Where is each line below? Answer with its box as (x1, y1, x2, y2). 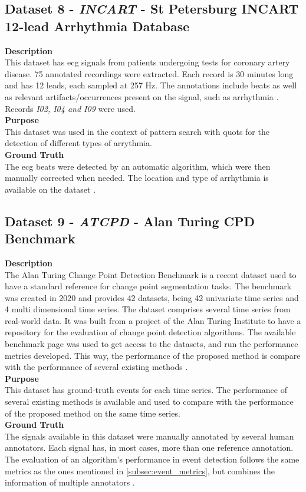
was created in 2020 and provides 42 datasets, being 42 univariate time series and (5, 291, 299, 303)
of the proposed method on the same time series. (5, 407, 180, 419)
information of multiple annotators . (5, 476, 135, 488)
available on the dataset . (5, 183, 96, 195)
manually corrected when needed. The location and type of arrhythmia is (5, 171, 269, 184)
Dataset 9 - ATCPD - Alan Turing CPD (5, 212, 255, 230)
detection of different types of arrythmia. (5, 137, 152, 149)
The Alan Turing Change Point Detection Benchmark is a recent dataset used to (5, 268, 297, 280)
